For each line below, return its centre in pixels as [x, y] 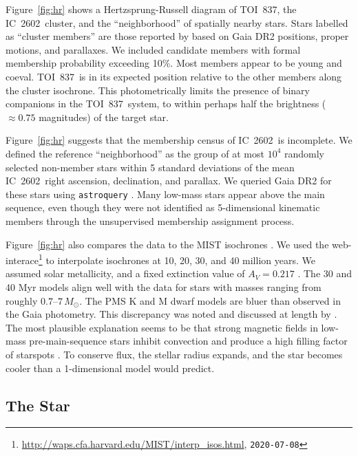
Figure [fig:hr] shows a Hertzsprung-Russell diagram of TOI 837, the [151, 9]
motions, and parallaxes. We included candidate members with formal [153, 49]
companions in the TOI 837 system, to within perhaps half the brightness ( [166, 104]
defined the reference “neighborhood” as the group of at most [135, 153]
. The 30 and [325, 273]
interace [22, 260]
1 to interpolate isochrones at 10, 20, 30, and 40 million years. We [177, 259]
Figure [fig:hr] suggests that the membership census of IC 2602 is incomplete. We [179, 140]
